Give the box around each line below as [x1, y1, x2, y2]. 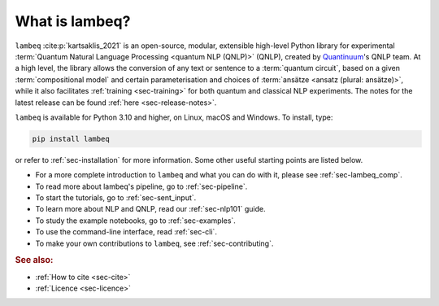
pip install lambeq [32, 134, 110, 143]
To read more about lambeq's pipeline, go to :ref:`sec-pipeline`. [35, 181, 248, 191]
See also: [15, 255, 54, 266]
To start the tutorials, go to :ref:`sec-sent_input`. [35, 193, 197, 203]
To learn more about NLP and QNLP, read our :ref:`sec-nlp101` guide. [35, 204, 266, 214]
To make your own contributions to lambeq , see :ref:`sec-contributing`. [35, 238, 274, 248]
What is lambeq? [15, 12, 131, 30]
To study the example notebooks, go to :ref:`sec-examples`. [35, 216, 236, 225]
